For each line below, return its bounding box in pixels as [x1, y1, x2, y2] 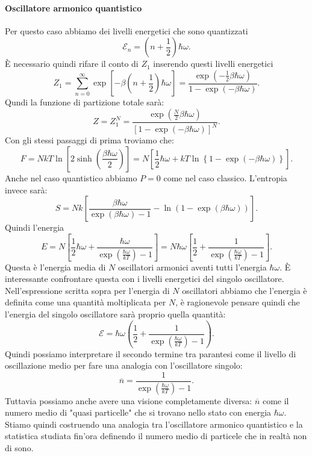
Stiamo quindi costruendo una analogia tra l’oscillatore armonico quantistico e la [5, 417, 303, 430]
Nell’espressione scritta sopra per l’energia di [5, 284, 170, 296]
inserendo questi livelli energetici [153, 57, 273, 70]
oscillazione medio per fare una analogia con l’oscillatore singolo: [5, 359, 243, 372]
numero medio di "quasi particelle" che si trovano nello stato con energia [5, 406, 272, 419]
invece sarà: [5, 183, 48, 196]
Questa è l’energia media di [5, 260, 106, 273]
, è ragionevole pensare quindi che [175, 296, 300, 308]
